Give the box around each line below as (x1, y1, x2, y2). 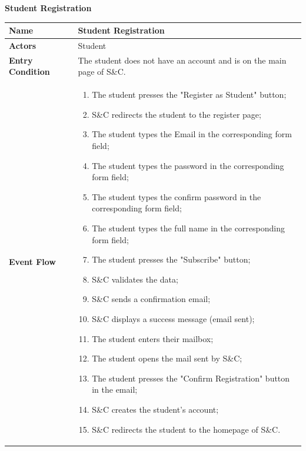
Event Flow (9, 256, 56, 268)
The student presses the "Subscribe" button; (92, 253, 251, 266)
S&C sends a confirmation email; (92, 293, 211, 305)
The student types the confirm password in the (92, 190, 261, 203)
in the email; (92, 383, 138, 396)
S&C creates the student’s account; (92, 403, 219, 415)
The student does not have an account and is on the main (78, 54, 287, 66)
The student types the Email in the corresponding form (92, 128, 292, 140)
